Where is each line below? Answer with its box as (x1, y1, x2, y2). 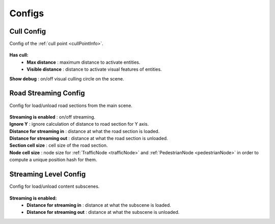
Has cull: (9, 52, 29, 58)
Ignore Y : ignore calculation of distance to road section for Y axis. (9, 121, 149, 127)
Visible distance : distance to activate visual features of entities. (26, 66, 162, 72)
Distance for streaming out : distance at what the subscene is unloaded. (26, 209, 180, 215)
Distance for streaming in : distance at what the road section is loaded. (9, 128, 160, 134)
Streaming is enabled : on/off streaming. (9, 114, 96, 120)
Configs (9, 8, 44, 19)
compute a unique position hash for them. (9, 157, 97, 163)
